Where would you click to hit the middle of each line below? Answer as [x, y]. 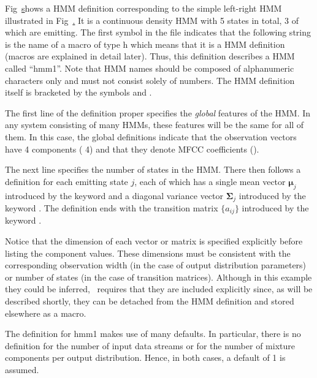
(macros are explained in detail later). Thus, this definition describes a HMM [150, 56]
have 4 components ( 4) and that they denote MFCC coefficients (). [132, 149]
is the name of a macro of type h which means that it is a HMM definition [145, 44]
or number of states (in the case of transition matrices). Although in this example [158, 277]
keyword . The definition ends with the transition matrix [112, 207]
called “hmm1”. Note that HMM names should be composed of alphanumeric [150, 68]
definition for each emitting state [67, 181]
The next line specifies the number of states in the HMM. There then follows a [153, 169]
